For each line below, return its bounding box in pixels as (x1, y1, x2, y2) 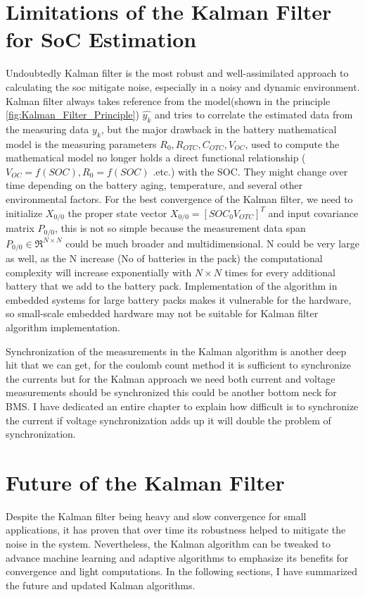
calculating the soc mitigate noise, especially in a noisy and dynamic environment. (6, 79, 360, 94)
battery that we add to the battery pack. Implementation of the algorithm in (6, 278, 338, 293)
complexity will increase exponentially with (6, 264, 192, 279)
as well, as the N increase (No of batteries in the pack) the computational (6, 251, 323, 266)
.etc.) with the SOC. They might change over (153, 164, 348, 178)
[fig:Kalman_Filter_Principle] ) (6, 107, 139, 122)
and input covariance (268, 205, 359, 220)
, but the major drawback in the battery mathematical (101, 121, 337, 136)
